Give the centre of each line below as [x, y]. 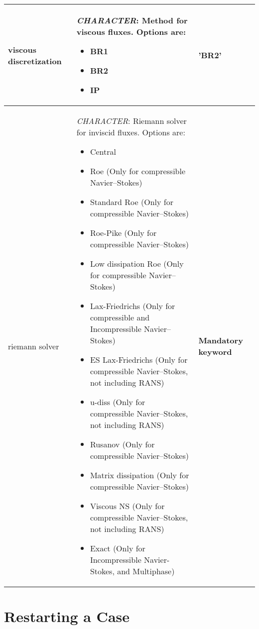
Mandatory [221, 340]
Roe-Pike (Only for [123, 233]
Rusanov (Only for [122, 444]
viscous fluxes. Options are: [131, 32]
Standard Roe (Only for [131, 202]
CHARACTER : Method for [132, 20]
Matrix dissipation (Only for [139, 475]
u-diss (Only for [118, 402]
